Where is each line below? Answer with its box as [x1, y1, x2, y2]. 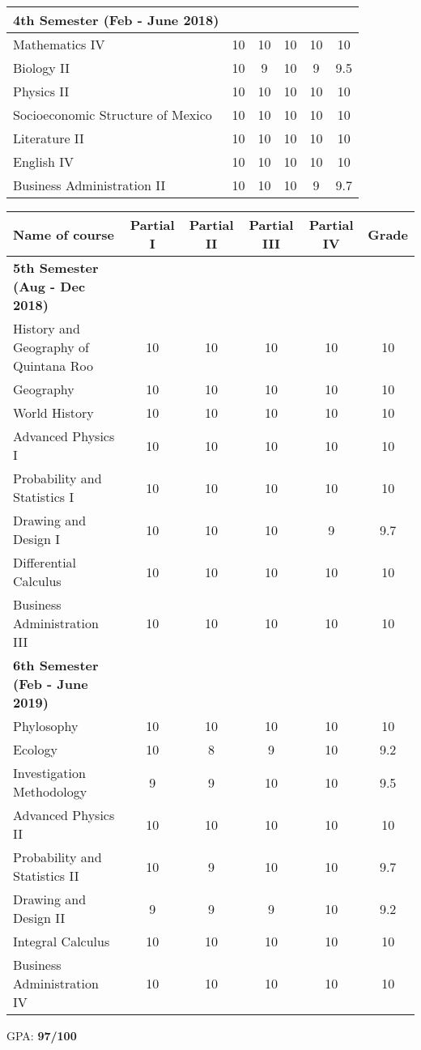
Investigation [13, 763, 86, 782]
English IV [13, 152, 74, 171]
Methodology [13, 782, 87, 801]
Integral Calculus [13, 932, 110, 950]
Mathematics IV [13, 35, 105, 53]
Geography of [13, 338, 89, 356]
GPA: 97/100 [6, 1027, 77, 1044]
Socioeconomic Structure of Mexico [13, 105, 212, 124]
